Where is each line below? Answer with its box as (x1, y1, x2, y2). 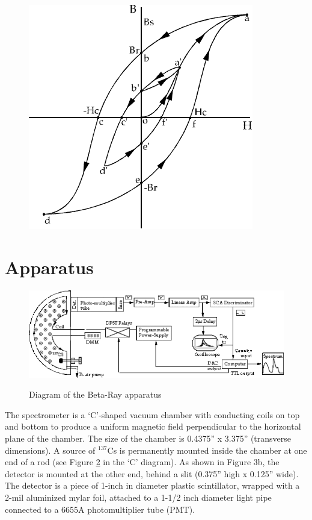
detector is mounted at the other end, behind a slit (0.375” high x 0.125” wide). (5, 467, 299, 480)
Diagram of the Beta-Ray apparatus (29, 388, 162, 401)
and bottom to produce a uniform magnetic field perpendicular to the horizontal (5, 420, 301, 433)
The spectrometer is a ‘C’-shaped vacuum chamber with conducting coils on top (5, 408, 300, 421)
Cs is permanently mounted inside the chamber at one (107, 443, 307, 456)
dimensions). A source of (5, 443, 96, 456)
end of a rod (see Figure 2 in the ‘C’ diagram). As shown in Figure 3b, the (5, 456, 280, 468)
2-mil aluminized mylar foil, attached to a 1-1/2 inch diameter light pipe (5, 490, 272, 503)
